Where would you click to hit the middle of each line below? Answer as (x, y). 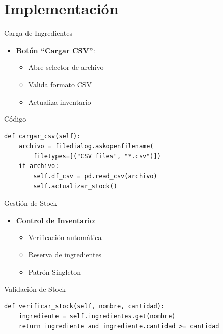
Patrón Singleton (54, 271)
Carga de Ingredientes (38, 33)
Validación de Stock (35, 289)
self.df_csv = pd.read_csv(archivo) (95, 176)
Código (15, 119)
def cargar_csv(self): (43, 136)
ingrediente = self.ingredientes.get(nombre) (97, 316)
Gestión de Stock (31, 203)
